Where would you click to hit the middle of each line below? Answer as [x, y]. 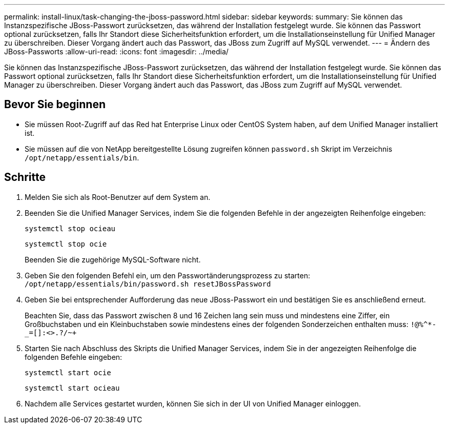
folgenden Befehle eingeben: [74, 357]
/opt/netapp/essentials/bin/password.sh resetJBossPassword [148, 284]
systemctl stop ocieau [70, 228]
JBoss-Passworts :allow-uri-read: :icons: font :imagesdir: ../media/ [116, 52]
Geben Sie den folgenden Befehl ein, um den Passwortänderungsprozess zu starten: [167, 275]
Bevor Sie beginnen [55, 105]
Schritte [25, 177]
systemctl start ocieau [72, 388]
